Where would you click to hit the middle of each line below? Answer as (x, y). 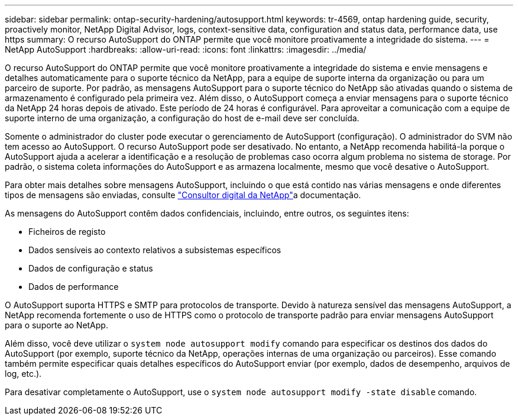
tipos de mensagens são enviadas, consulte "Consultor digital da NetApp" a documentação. (183, 195)
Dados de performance (74, 287)
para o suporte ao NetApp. (56, 325)
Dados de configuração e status (91, 268)
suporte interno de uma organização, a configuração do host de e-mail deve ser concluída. (182, 118)
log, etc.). (23, 374)
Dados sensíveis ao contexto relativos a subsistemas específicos (155, 250)
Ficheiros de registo (67, 232)
